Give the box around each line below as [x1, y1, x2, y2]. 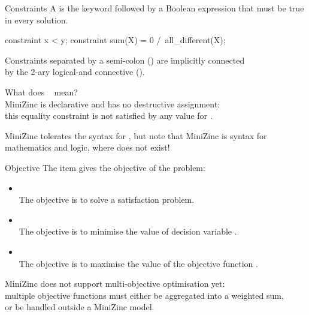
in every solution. [5, 13, 68, 26]
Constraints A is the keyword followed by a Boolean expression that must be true [5, 2, 304, 14]
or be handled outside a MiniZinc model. [5, 301, 154, 313]
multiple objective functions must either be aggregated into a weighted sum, [5, 289, 284, 301]
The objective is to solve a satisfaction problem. [19, 193, 195, 206]
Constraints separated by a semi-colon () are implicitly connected [5, 53, 245, 66]
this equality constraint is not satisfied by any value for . [5, 109, 213, 122]
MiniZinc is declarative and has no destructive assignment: [5, 97, 220, 110]
